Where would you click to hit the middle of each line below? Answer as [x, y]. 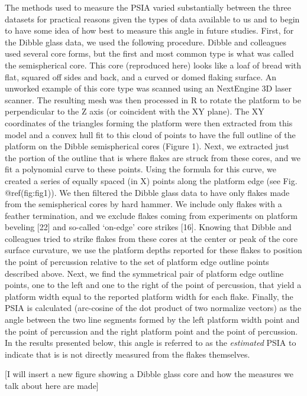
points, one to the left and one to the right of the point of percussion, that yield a [153, 285]
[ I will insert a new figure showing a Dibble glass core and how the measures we [149, 374]
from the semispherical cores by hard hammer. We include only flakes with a [143, 204]
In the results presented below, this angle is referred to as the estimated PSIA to [151, 343]
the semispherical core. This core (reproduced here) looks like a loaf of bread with [153, 65]
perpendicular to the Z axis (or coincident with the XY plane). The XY [135, 111]
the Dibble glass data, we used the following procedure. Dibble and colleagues [146, 42]
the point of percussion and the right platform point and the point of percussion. [151, 331]
